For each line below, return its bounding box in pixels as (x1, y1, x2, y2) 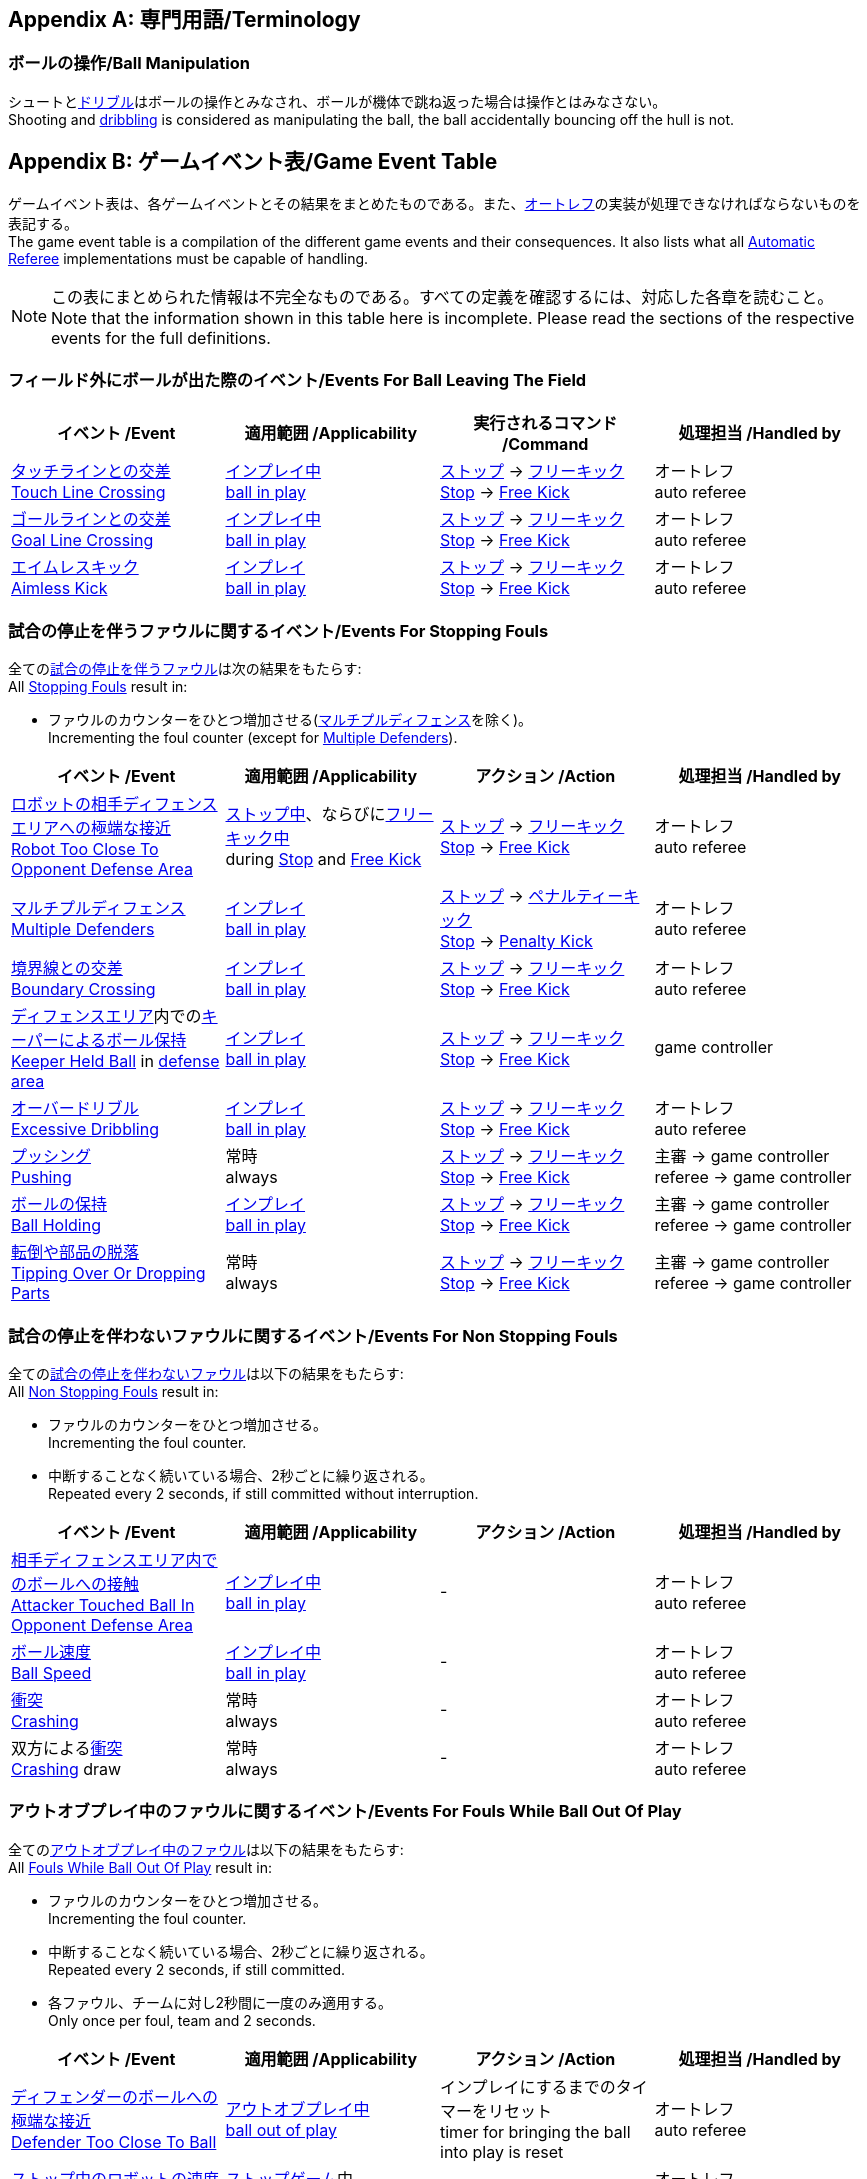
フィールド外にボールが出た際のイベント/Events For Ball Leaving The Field (8, 370, 587, 391)
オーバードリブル (11, 1098, 139, 1119)
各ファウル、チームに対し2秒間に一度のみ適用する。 (48, 1993, 393, 2011)
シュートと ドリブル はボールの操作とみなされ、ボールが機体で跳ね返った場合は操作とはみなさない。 (8, 92, 667, 110)
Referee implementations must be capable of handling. (8, 249, 369, 267)
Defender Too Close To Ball (11, 2131, 217, 2152)
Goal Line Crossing (11, 530, 154, 551)
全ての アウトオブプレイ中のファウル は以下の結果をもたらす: (8, 1840, 404, 1858)
